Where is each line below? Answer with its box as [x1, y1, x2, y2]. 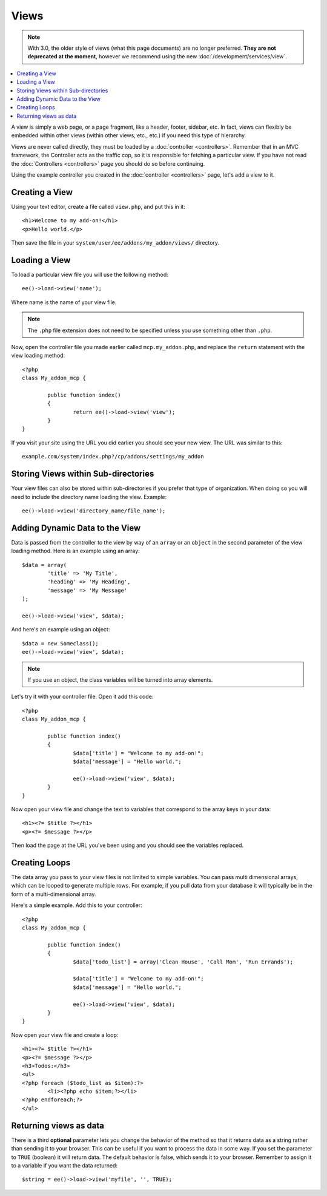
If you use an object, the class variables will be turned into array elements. [27, 676, 213, 683]
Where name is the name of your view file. [11, 298, 117, 306]
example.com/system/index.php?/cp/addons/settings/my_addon [22, 453, 204, 460]
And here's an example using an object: [11, 626, 110, 633]
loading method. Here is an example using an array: [11, 547, 140, 555]
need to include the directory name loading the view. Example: [11, 493, 167, 500]
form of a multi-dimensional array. [11, 890, 96, 898]
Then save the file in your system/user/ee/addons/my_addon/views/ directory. [11, 239, 220, 246]
